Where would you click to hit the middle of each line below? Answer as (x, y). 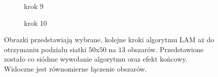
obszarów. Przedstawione (166, 49)
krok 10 (35, 23)
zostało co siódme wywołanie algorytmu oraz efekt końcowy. (96, 59)
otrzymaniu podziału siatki (45, 49)
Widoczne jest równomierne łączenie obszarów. (76, 68)
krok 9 (34, 6)
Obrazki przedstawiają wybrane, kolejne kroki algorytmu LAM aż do (109, 39)
